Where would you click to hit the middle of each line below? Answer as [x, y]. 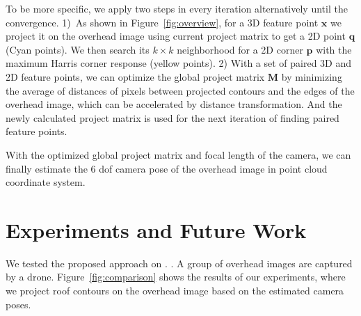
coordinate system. [46, 182]
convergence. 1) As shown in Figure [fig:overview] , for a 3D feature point [162, 22]
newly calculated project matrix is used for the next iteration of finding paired [173, 117]
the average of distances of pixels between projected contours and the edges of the [180, 90]
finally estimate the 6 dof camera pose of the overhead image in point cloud [167, 168]
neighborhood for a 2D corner [240, 49]
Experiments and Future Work [156, 229]
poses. [18, 304]
